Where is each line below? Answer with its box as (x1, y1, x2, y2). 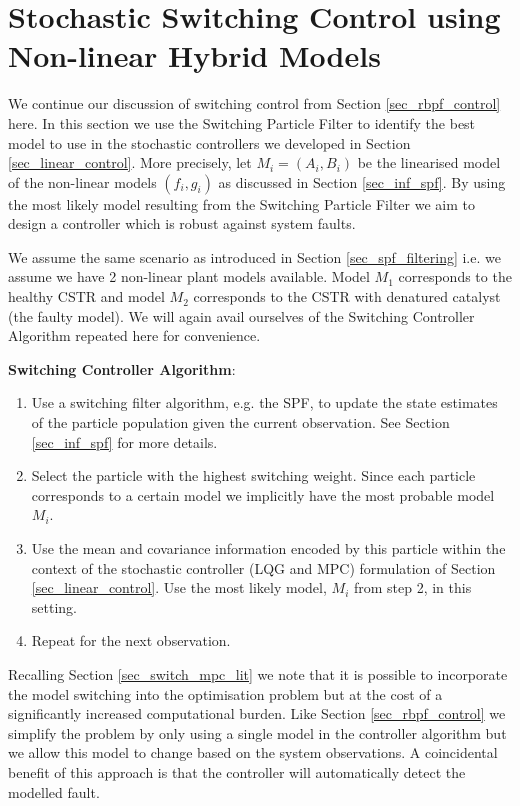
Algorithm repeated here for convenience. (8, 325, 261, 346)
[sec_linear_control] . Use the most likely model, (31, 577, 327, 598)
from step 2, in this (353, 577, 472, 598)
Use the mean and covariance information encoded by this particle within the (31, 538, 506, 558)
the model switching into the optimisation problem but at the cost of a (8, 683, 443, 704)
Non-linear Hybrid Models (8, 35, 381, 76)
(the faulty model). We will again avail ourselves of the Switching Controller (8, 305, 475, 326)
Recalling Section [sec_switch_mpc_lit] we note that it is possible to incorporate (8, 663, 508, 684)
